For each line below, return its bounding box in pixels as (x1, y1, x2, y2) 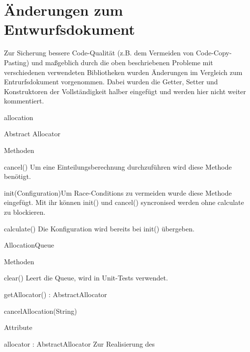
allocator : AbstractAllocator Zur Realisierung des (4, 338, 155, 349)
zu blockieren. (4, 207, 46, 217)
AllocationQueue (4, 240, 54, 250)
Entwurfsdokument (4, 19, 135, 39)
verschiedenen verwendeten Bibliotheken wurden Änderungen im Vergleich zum (4, 67, 243, 77)
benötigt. (4, 171, 31, 181)
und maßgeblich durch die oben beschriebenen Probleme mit (31, 57, 213, 67)
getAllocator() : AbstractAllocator (4, 289, 107, 299)
